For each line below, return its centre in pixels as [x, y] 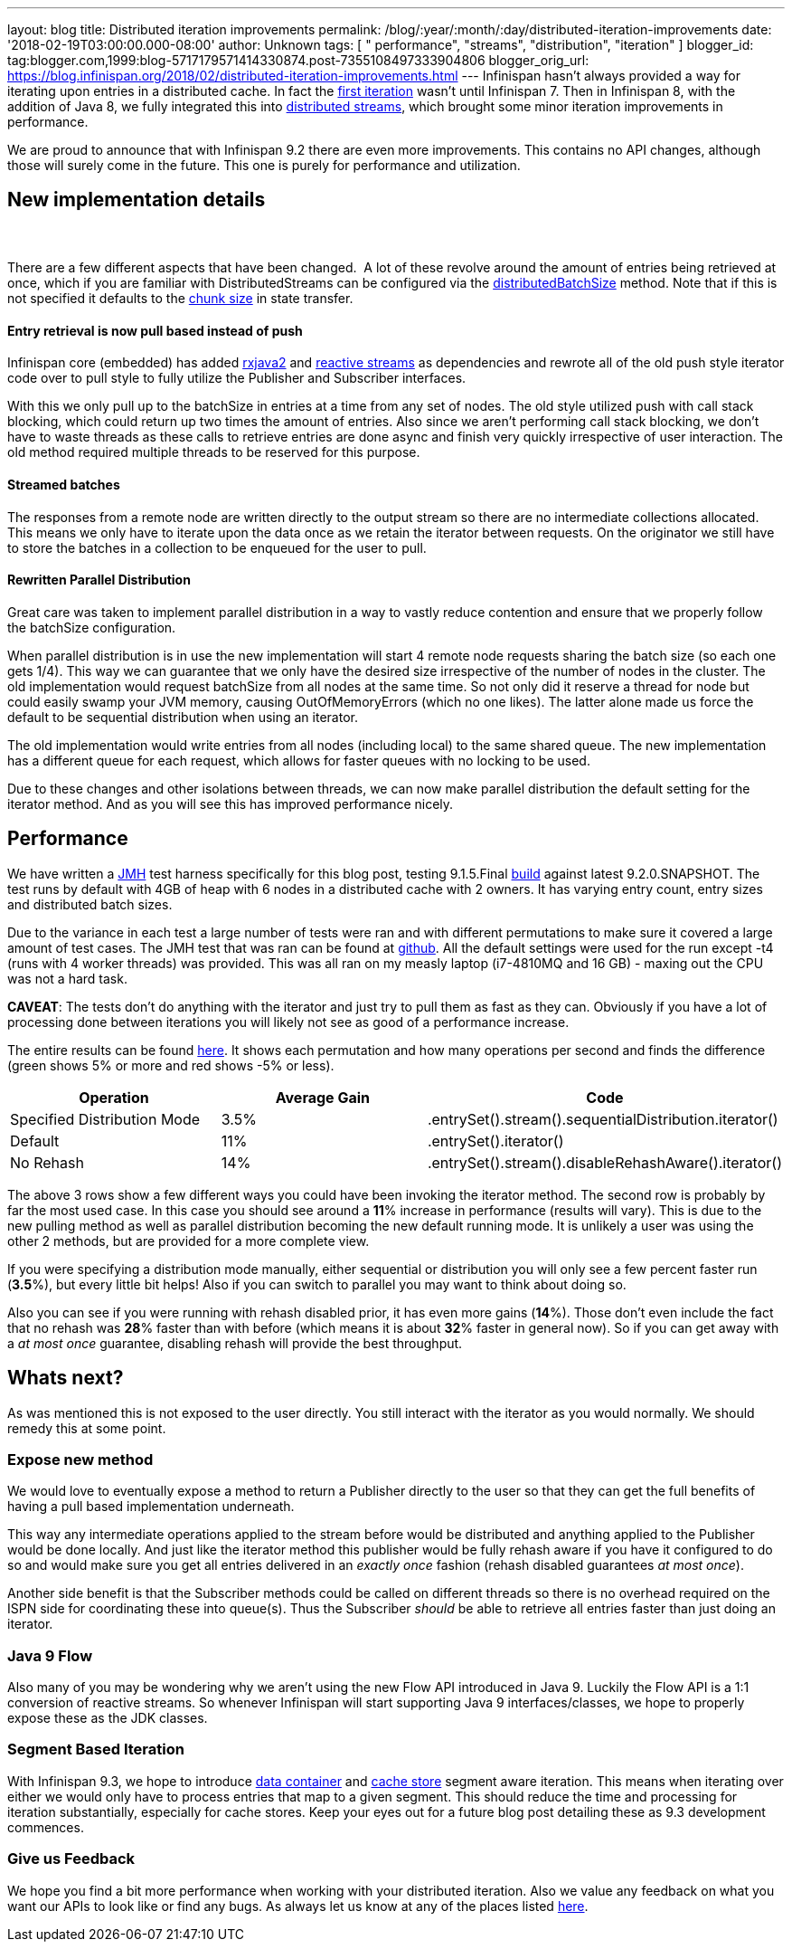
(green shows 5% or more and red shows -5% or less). [171, 1065]
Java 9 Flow [50, 1655]
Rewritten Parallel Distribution [99, 580]
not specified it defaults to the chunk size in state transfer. [180, 299]
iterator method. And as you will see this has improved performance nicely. [231, 803]
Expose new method [80, 1459]
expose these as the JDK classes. [108, 1718]
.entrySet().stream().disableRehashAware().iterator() [604, 1162]
